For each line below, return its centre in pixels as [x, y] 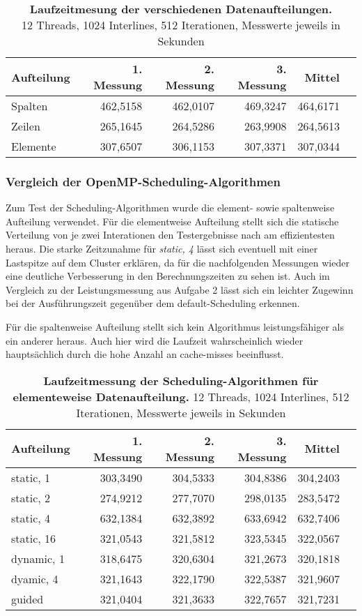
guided [27, 599]
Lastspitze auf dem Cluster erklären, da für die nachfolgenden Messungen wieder [178, 262]
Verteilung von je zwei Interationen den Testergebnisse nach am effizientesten [170, 235]
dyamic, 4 [35, 578]
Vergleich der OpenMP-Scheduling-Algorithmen [143, 181]
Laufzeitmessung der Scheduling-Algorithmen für [181, 380]
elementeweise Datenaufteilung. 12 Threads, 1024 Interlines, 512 [181, 396]
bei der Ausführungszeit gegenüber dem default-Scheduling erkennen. [153, 303]
